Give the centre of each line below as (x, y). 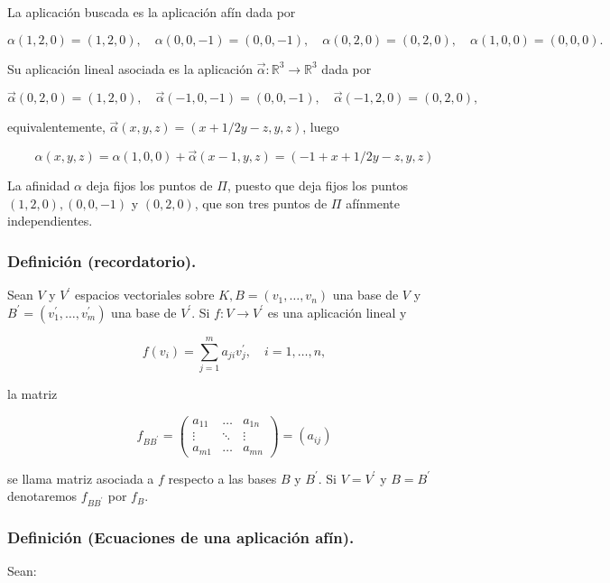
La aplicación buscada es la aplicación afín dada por (152, 12)
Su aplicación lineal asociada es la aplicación (130, 68)
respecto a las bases (222, 478)
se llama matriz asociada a (81, 478)
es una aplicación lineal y (337, 312)
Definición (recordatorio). (102, 260)
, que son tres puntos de (261, 203)
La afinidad (39, 185)
